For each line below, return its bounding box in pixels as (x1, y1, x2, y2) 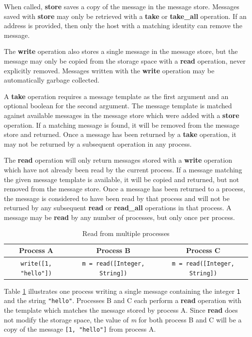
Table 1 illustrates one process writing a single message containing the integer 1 (4, 286, 240, 296)
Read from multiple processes (82, 228, 170, 238)
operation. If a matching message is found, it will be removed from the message (4, 119, 239, 130)
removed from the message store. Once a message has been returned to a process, (4, 184, 245, 194)
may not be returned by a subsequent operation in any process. (4, 138, 192, 149)
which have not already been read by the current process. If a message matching (4, 164, 242, 174)
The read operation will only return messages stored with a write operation (4, 155, 232, 165)
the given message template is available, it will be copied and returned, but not (4, 174, 239, 184)
